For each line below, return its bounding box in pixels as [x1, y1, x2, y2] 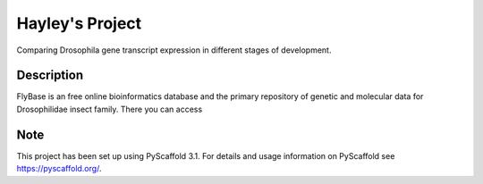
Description [16, 68, 84, 83]
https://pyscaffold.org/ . [16, 163, 102, 174]
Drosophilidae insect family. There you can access [16, 104, 203, 114]
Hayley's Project [16, 13, 142, 33]
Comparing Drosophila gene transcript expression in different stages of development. [16, 45, 332, 55]
